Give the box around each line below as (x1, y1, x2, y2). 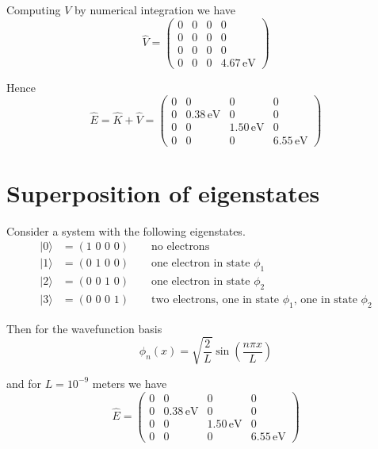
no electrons (151, 241, 210, 253)
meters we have (92, 374, 167, 391)
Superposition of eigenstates (6, 176, 320, 209)
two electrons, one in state (151, 294, 280, 305)
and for (6, 374, 42, 391)
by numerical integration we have (74, 2, 236, 17)
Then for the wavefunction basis (6, 320, 162, 336)
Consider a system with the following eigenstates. (6, 222, 246, 239)
